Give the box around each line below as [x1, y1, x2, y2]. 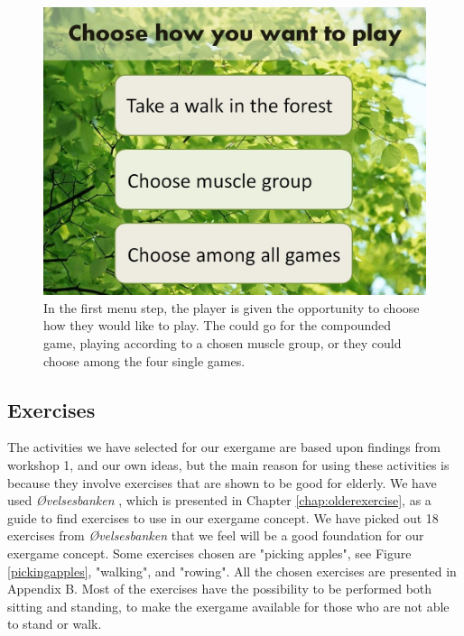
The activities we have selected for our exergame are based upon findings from [7, 438, 441, 456]
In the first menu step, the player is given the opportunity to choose [43, 298, 420, 317]
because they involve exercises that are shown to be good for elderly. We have [7, 473, 437, 492]
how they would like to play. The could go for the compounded [43, 316, 392, 335]
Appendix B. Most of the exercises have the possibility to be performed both [7, 579, 432, 598]
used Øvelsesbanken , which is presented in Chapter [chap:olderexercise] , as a [7, 491, 432, 510]
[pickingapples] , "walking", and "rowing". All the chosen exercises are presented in [7, 561, 457, 580]
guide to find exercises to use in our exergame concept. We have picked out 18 [7, 508, 439, 527]
